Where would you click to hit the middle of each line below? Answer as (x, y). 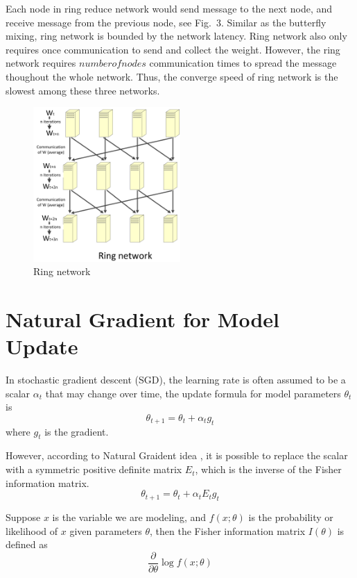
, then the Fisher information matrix (228, 530)
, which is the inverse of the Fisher (268, 469)
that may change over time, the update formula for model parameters (193, 393)
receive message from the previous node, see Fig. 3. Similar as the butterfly (166, 22)
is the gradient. (77, 431)
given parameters (106, 530)
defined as (27, 544)
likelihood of (32, 530)
